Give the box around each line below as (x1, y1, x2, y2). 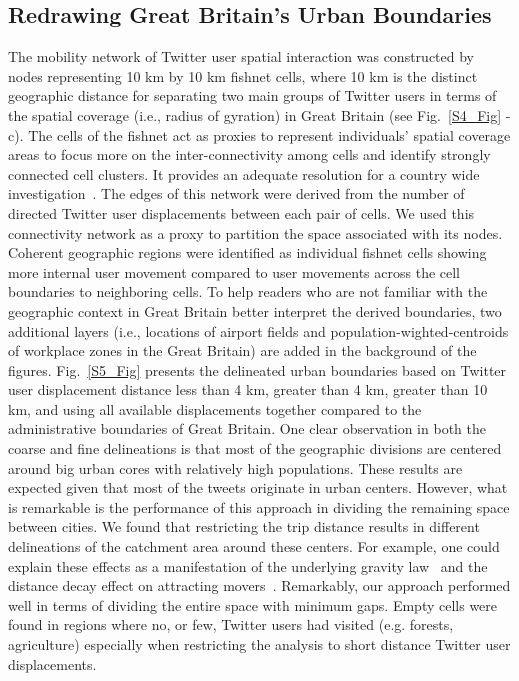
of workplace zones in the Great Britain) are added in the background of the (8, 340, 477, 361)
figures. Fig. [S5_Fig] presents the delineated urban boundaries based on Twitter (8, 359, 507, 380)
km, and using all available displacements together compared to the (8, 398, 422, 419)
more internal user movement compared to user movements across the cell (8, 261, 461, 282)
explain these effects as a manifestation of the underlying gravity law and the (8, 555, 488, 576)
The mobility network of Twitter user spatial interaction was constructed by (8, 46, 474, 67)
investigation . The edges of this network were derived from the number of (8, 183, 465, 204)
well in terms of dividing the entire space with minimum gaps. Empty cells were (8, 594, 498, 615)
